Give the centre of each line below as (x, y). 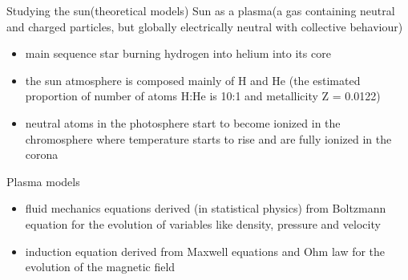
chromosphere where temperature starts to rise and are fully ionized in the (208, 138)
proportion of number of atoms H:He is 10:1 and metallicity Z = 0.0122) (203, 96)
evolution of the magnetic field (100, 267)
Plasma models (43, 181)
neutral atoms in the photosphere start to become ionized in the (183, 122)
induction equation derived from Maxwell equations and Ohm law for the (205, 251)
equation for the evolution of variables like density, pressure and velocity (203, 223)
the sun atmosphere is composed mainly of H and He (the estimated (193, 80)
